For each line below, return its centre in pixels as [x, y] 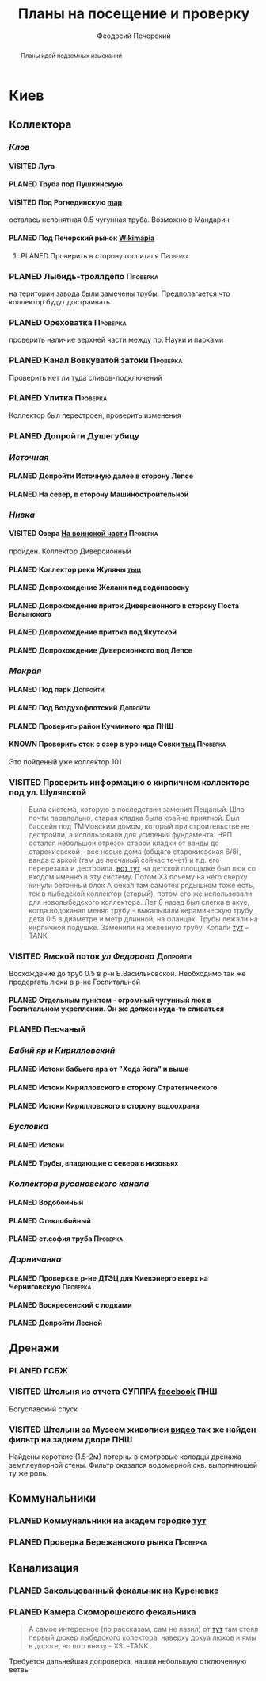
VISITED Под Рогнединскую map [66, 202]
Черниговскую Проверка [50, 1287]
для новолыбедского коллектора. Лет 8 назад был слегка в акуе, [139, 902]
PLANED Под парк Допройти [57, 690]
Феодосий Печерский [134, 36]
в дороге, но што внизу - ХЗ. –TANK [88, 1645]
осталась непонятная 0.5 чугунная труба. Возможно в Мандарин [119, 220]
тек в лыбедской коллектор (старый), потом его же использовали [140, 894]
